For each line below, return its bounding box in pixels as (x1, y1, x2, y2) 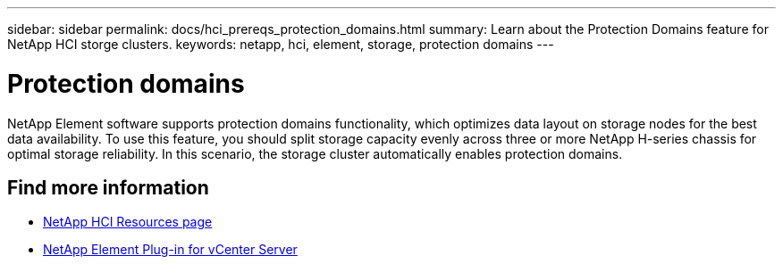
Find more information (7, 176, 209, 199)
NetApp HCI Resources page (43, 214, 213, 230)
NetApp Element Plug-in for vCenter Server (43, 242, 298, 258)
